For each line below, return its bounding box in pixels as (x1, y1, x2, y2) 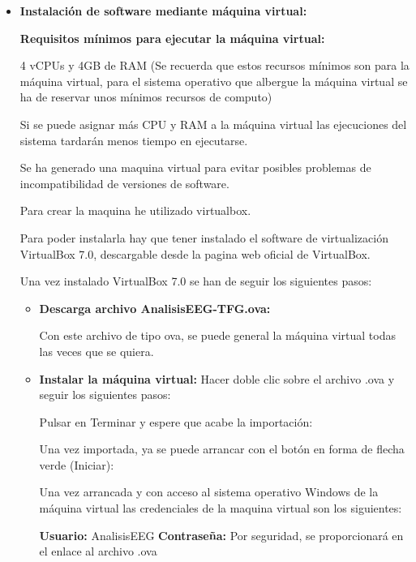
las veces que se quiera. (39, 342, 154, 359)
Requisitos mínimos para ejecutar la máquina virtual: (19, 29, 325, 46)
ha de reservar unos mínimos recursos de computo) (19, 88, 272, 105)
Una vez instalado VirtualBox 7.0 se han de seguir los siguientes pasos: (19, 272, 372, 290)
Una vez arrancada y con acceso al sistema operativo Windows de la (39, 483, 379, 500)
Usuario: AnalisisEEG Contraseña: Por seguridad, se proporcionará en (39, 526, 404, 543)
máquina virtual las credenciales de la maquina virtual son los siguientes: (39, 500, 402, 517)
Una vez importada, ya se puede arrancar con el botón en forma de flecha (39, 440, 405, 457)
